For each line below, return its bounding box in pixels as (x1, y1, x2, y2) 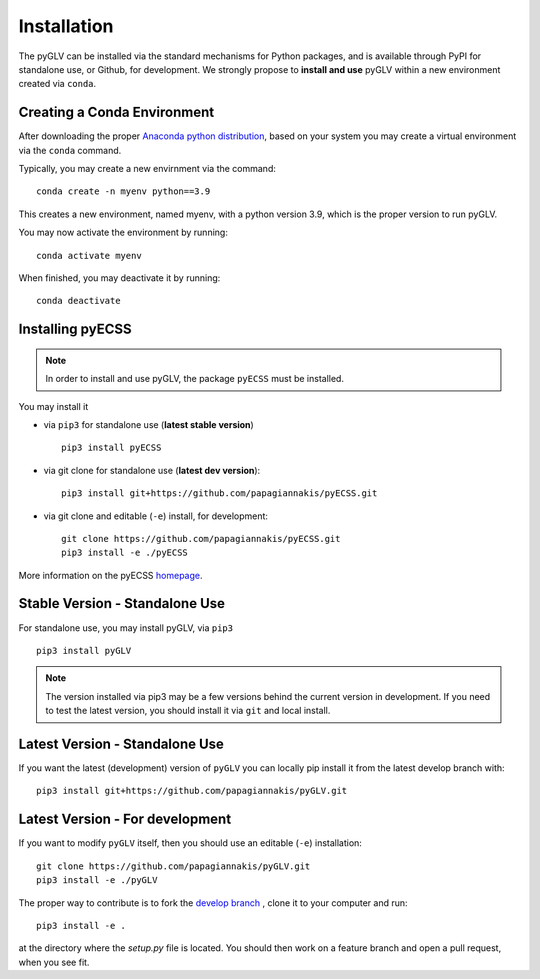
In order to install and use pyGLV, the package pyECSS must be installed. (45, 373, 345, 385)
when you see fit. (18, 956, 90, 968)
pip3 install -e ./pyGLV (36, 875, 158, 886)
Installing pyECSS (18, 321, 132, 338)
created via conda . (18, 78, 97, 90)
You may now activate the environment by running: (18, 226, 229, 239)
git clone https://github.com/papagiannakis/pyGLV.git (36, 860, 311, 872)
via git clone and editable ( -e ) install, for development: (43, 510, 269, 522)
